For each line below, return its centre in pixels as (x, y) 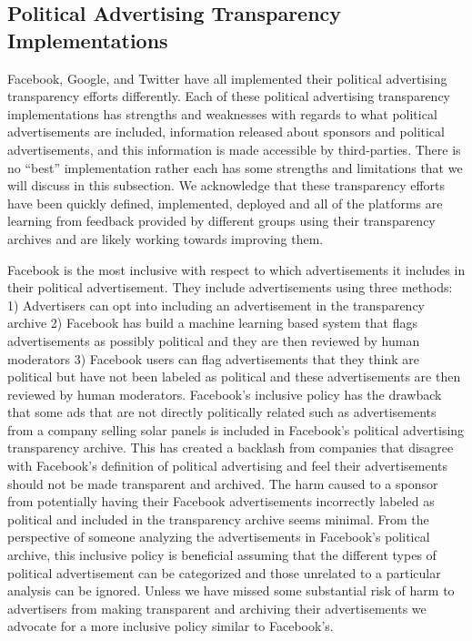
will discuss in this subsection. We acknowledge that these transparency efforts (226, 185)
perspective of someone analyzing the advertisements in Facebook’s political (219, 537)
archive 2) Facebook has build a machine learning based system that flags (212, 323)
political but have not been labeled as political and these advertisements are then (234, 376)
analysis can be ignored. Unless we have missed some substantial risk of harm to (231, 590)
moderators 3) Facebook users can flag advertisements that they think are (214, 358)
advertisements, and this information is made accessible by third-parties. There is (234, 149)
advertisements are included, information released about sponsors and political (226, 132)
